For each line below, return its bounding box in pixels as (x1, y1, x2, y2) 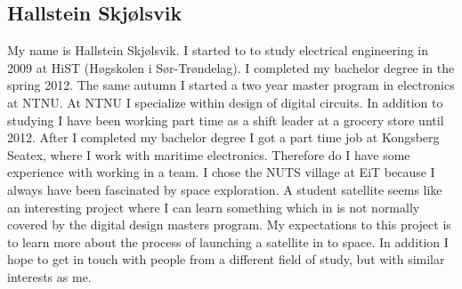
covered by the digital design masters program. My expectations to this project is (7, 215, 451, 234)
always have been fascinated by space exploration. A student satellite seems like (7, 180, 442, 198)
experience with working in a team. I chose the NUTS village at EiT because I (7, 163, 435, 181)
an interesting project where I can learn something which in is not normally (7, 197, 420, 216)
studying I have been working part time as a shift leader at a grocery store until (7, 110, 444, 129)
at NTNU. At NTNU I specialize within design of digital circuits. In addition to (7, 92, 443, 111)
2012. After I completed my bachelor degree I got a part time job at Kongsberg (7, 128, 440, 147)
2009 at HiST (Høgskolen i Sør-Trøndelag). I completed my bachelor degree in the (7, 58, 455, 76)
